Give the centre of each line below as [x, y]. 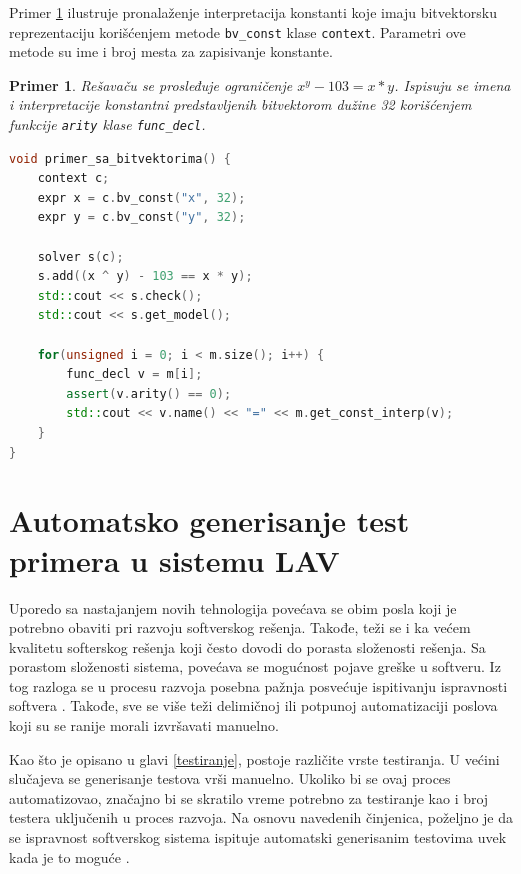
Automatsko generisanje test [209, 520]
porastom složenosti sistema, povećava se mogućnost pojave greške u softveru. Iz [255, 666]
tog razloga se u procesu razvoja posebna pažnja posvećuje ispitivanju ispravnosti [258, 685]
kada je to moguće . [69, 856]
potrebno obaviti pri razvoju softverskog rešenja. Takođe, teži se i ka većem [240, 627]
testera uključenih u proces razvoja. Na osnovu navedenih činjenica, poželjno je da [261, 817]
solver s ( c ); [80, 256]
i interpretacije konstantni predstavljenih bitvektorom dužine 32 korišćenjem [240, 104]
